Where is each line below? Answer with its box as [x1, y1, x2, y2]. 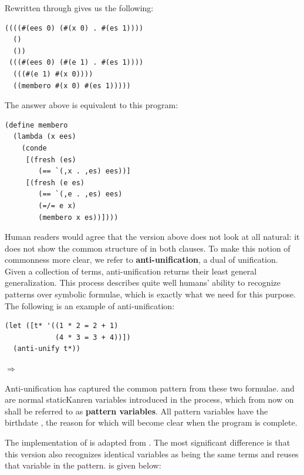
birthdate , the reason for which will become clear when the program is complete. [5, 416, 298, 429]
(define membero [5, 121, 68, 129]
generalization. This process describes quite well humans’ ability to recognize [5, 276, 281, 289]
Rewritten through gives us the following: [5, 2, 154, 14]
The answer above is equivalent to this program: [5, 99, 178, 111]
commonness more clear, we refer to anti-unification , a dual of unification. [5, 253, 278, 266]
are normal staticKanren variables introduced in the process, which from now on [5, 393, 294, 406]
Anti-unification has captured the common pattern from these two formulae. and [5, 382, 295, 394]
